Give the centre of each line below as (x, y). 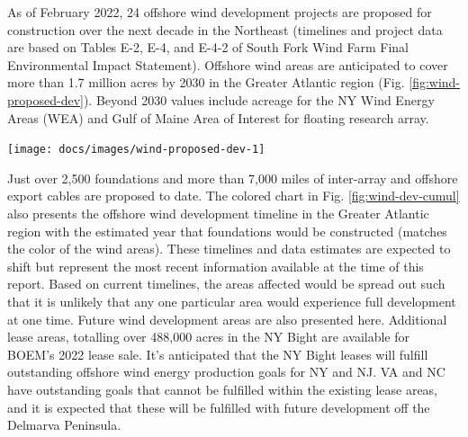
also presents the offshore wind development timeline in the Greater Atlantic (218, 213)
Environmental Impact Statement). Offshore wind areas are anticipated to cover (228, 64)
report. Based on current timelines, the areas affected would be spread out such (226, 284)
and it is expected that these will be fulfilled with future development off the (219, 407)
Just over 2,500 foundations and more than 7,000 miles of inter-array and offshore (233, 178)
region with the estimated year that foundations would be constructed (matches (227, 231)
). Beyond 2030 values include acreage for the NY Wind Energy (259, 99)
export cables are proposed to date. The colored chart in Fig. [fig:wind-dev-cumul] (234, 196)
